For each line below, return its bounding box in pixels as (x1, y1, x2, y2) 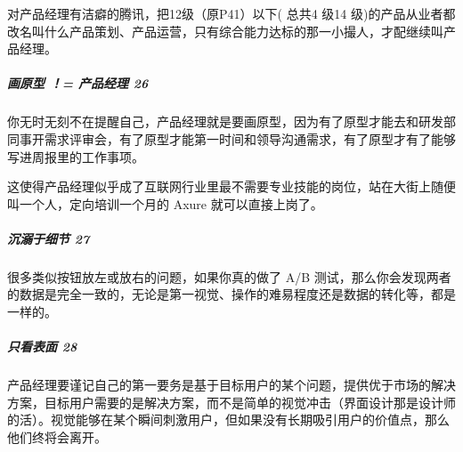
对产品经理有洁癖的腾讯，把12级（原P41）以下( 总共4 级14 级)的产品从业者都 (7, 4, 456, 22)
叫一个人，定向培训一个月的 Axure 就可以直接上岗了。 (7, 194, 323, 213)
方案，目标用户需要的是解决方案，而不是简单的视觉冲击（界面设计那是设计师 (7, 392, 456, 411)
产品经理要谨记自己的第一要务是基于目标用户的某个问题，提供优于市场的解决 (7, 375, 456, 394)
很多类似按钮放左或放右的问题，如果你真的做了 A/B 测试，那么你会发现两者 (7, 267, 451, 286)
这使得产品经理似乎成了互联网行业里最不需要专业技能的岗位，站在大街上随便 (7, 177, 456, 196)
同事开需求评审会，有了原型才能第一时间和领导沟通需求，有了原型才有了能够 (7, 129, 456, 148)
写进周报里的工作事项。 (7, 147, 144, 165)
